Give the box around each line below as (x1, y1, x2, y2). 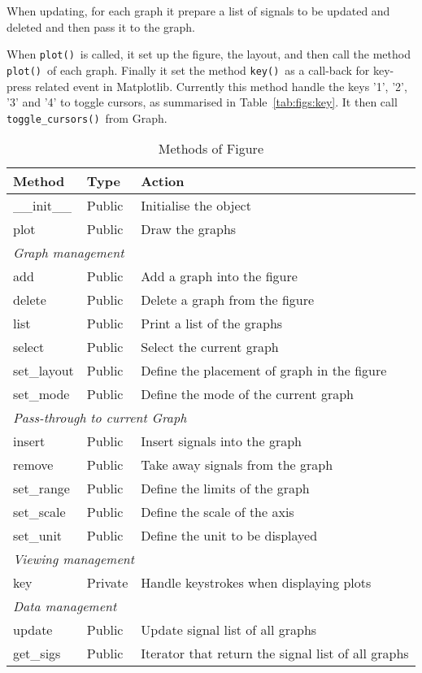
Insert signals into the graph (141, 432, 302, 451)
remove (13, 455, 54, 475)
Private (86, 573, 128, 593)
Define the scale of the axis (141, 502, 294, 522)
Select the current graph (141, 337, 279, 357)
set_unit (13, 526, 63, 545)
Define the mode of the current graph (141, 384, 354, 404)
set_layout (13, 361, 74, 380)
